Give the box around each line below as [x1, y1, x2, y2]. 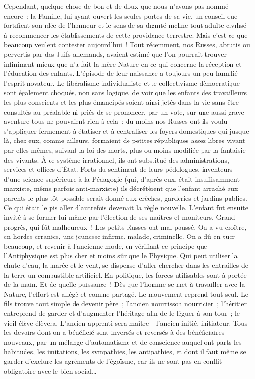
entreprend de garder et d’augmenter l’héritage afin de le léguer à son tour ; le [4, 308, 240, 318]
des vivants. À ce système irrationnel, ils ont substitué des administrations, [4, 154, 229, 165]
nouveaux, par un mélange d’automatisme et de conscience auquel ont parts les [4, 336, 242, 347]
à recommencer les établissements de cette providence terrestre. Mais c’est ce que [4, 29, 248, 40]
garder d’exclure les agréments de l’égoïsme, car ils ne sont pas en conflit [4, 355, 222, 366]
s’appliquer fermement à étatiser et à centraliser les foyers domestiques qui [4, 125, 228, 136]
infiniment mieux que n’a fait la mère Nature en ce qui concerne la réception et [4, 58, 242, 69]
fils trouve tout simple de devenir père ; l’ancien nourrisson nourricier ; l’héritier [4, 298, 247, 308]
